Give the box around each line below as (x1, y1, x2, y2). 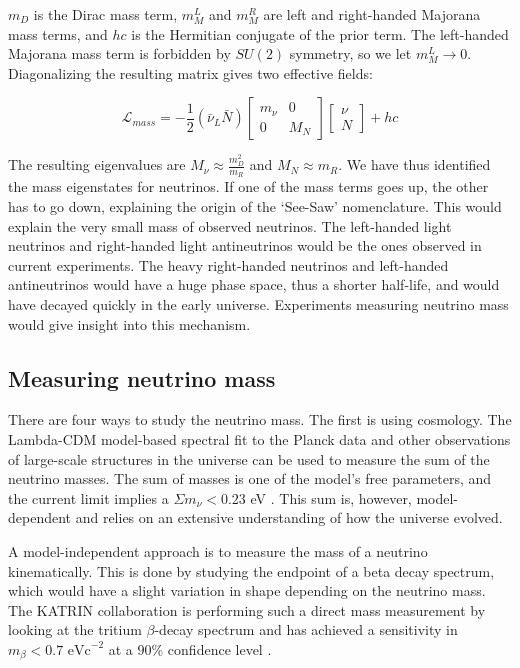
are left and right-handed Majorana (263, 4, 481, 24)
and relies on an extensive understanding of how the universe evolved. (75, 507, 503, 528)
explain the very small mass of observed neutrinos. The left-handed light (8, 215, 452, 236)
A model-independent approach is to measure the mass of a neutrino (8, 541, 428, 561)
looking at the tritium (8, 619, 142, 640)
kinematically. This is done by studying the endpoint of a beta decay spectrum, (8, 560, 495, 581)
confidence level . (167, 638, 272, 659)
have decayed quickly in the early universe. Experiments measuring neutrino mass (8, 294, 509, 315)
